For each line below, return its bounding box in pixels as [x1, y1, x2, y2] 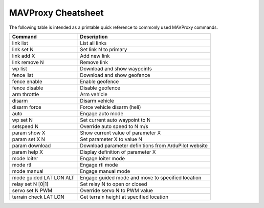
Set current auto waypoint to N [80, 116, 151, 123]
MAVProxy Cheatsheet [9, 7, 104, 18]
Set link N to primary [80, 46, 127, 53]
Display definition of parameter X [80, 148, 156, 155]
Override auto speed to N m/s [80, 123, 149, 129]
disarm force [12, 104, 42, 110]
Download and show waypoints [80, 65, 152, 72]
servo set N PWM [12, 187, 53, 194]
